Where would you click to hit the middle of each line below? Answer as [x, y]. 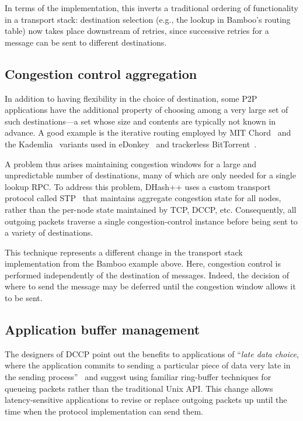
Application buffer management [102, 329]
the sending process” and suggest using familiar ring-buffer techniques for [138, 377]
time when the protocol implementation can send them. [104, 411]
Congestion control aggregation [101, 73]
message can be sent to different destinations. [86, 42]
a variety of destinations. [49, 232]
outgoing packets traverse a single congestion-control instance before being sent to [151, 221]
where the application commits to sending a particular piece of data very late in [148, 365]
